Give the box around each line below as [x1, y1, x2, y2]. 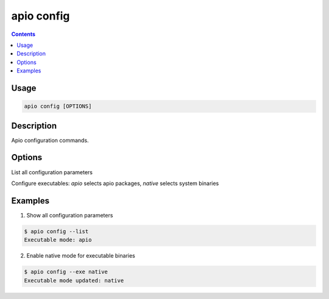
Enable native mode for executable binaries [26, 252, 135, 259]
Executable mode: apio [24, 236, 92, 244]
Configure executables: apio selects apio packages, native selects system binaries [11, 180, 219, 187]
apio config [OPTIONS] [24, 103, 92, 110]
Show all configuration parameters [26, 211, 113, 219]
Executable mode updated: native [24, 277, 124, 284]
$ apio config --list [24, 228, 89, 234]
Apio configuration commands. [11, 136, 89, 144]
